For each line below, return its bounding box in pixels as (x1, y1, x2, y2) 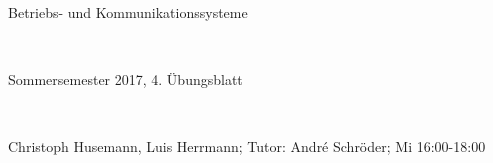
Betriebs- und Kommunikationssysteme (8, 2, 248, 22)
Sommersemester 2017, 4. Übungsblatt (8, 69, 243, 90)
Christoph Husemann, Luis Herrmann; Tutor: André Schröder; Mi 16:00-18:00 (8, 136, 486, 157)
